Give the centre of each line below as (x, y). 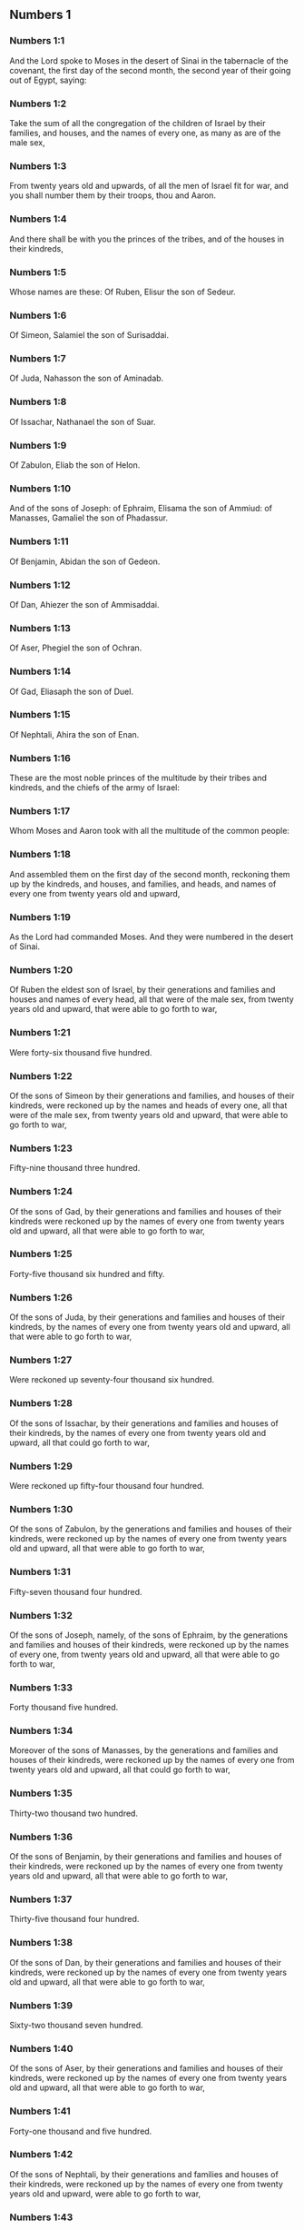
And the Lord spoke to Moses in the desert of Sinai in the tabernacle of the (149, 60)
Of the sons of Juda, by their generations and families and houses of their (147, 1317)
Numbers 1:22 (41, 1075)
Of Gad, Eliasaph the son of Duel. (72, 691)
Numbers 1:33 (41, 1687)
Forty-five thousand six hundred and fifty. (87, 1274)
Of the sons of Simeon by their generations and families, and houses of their (152, 1095)
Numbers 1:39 (41, 2005)
